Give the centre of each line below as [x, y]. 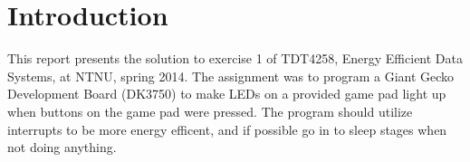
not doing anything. [62, 147]
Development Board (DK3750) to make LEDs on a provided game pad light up [227, 94]
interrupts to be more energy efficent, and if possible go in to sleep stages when [227, 129]
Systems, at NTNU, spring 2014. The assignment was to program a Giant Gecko [231, 76]
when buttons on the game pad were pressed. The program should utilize [210, 111]
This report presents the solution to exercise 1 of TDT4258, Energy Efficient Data [235, 58]
